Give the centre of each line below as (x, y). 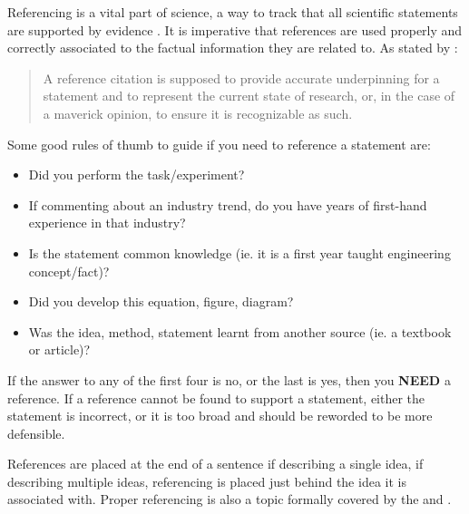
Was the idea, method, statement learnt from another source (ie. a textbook (240, 331)
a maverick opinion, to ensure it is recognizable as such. (198, 113)
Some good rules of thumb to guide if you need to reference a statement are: (219, 144)
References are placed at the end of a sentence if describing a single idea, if (215, 464)
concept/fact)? (69, 271)
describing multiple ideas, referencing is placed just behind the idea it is (207, 481)
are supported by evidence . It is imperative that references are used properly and (235, 29)
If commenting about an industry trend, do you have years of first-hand (228, 204)
